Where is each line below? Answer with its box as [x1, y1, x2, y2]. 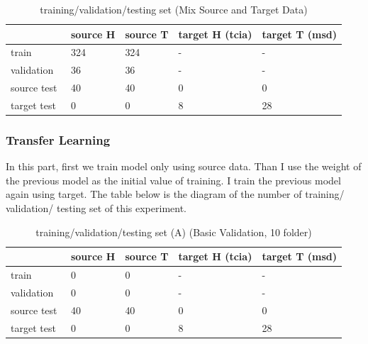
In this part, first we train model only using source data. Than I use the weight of [6, 159, 362, 174]
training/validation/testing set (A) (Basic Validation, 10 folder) [35, 224, 312, 239]
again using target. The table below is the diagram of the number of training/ [6, 187, 345, 201]
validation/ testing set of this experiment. [6, 201, 186, 216]
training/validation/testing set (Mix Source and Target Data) [40, 2, 308, 16]
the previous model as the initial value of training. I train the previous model [6, 172, 341, 187]
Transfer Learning [6, 131, 111, 148]
